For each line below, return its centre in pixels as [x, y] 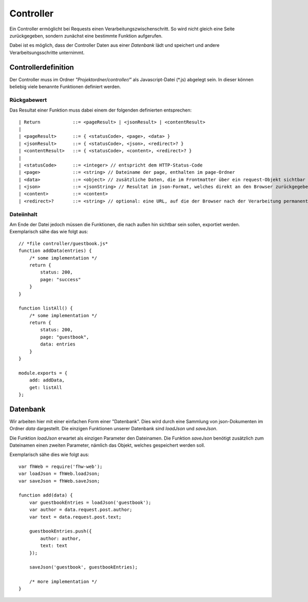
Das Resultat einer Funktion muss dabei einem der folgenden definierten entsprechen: [101, 110]
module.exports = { [43, 373]
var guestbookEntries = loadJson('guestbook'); [90, 502]
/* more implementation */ [63, 582]
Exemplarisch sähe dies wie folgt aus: [49, 454]
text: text [54, 546]
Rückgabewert [28, 100]
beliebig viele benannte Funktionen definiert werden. [65, 87]
